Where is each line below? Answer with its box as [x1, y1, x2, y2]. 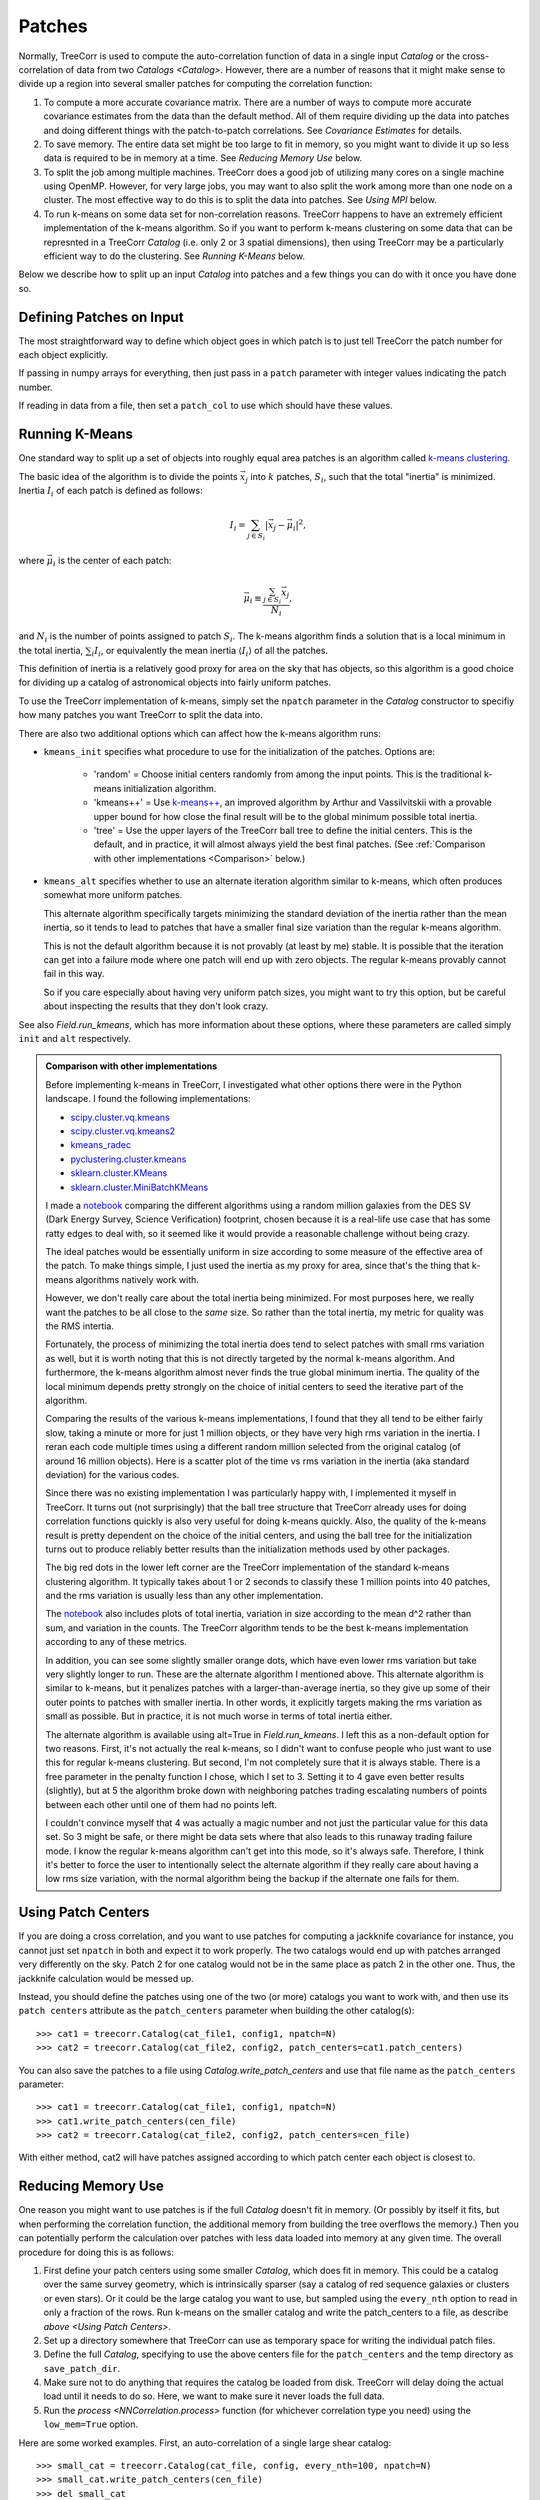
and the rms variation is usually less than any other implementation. [45, 1590, 324, 1602]
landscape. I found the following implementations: [45, 1093, 251, 1105]
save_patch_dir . [43, 2362, 121, 2374]
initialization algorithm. [123, 782, 217, 794]
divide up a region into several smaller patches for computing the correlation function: [18, 78, 373, 90]
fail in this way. [43, 968, 105, 980]
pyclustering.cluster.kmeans [70, 1153, 187, 1165]
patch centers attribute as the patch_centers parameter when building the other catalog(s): [18, 2005, 415, 2017]
